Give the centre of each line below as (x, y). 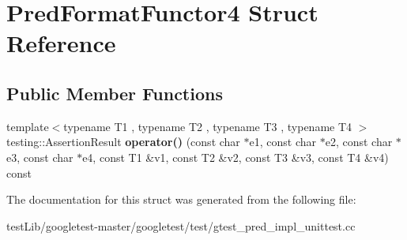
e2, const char (359, 142)
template (28, 126)
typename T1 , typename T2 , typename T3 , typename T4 (208, 126)
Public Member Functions (115, 93)
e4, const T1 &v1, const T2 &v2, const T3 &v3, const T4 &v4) (236, 157)
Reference (61, 43)
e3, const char (40, 157)
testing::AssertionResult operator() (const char (123, 142)
